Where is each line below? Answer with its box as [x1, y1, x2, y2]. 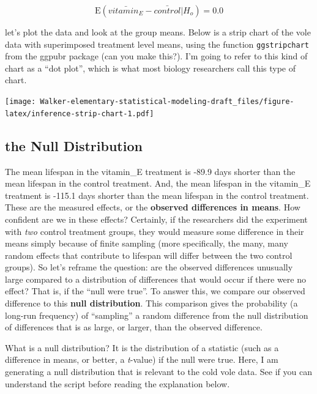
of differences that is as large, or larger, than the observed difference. [5, 321, 263, 333]
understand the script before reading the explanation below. [5, 377, 230, 390]
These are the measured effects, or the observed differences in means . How [5, 201, 300, 214]
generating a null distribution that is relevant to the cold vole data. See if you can [5, 365, 312, 378]
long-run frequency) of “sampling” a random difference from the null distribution [5, 308, 308, 321]
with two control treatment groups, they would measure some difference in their [5, 225, 304, 237]
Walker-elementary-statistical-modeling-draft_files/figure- [40, 97, 294, 106]
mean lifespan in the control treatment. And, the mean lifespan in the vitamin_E [5, 177, 311, 190]
